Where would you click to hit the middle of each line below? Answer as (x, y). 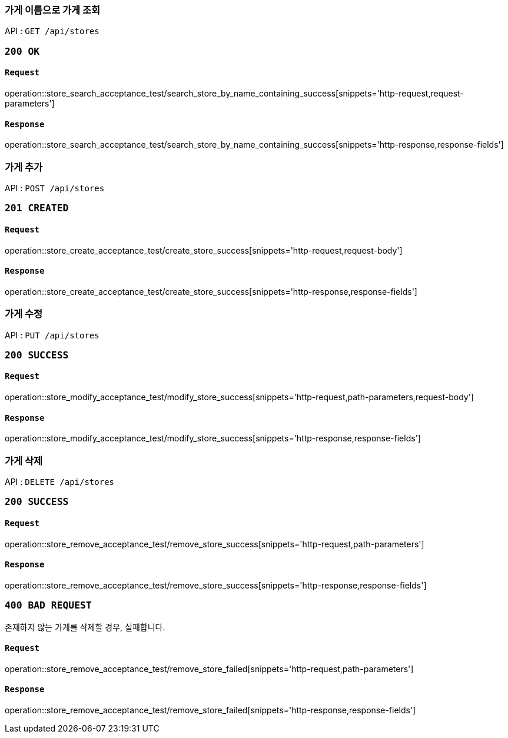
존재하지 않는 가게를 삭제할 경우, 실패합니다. (85, 627)
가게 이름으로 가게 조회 (53, 10)
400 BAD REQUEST (48, 606)
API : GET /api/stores (52, 31)
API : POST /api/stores (55, 188)
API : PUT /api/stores (52, 335)
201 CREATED (37, 208)
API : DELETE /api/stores (59, 482)
